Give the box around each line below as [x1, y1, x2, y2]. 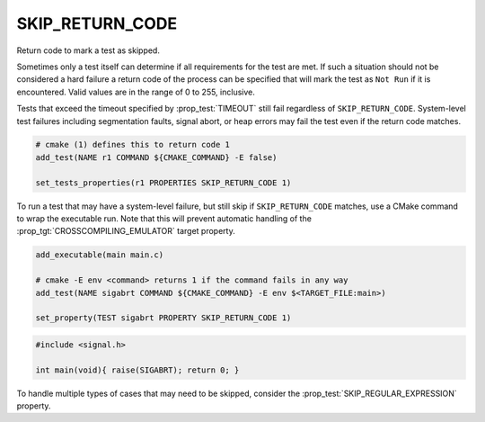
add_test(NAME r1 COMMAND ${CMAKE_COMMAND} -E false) [35, 152, 278, 162]
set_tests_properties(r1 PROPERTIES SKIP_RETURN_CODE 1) [35, 177, 292, 188]
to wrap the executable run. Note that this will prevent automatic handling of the [16, 213, 312, 224]
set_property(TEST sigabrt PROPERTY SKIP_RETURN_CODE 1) [35, 313, 292, 323]
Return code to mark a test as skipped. [16, 45, 161, 56]
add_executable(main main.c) [35, 250, 164, 260]
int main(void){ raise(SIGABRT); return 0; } [35, 364, 240, 375]
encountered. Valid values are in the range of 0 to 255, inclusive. [16, 86, 255, 97]
